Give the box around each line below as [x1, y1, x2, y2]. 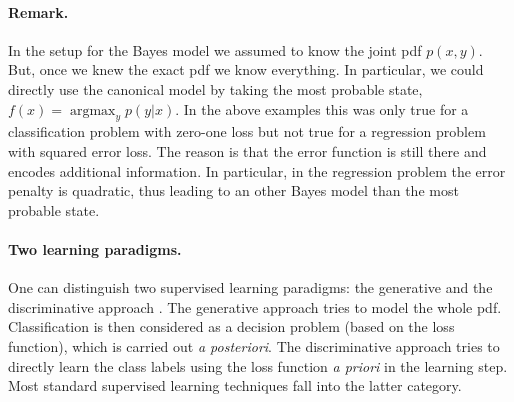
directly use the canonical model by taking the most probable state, [8, 78, 423, 99]
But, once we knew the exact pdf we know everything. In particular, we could [8, 59, 484, 80]
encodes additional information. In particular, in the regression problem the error [8, 160, 506, 181]
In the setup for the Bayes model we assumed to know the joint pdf [8, 39, 422, 60]
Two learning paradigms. [8, 238, 182, 259]
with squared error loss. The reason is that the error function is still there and [8, 140, 487, 161]
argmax [69, 103, 116, 118]
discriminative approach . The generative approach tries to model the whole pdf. [8, 296, 502, 317]
